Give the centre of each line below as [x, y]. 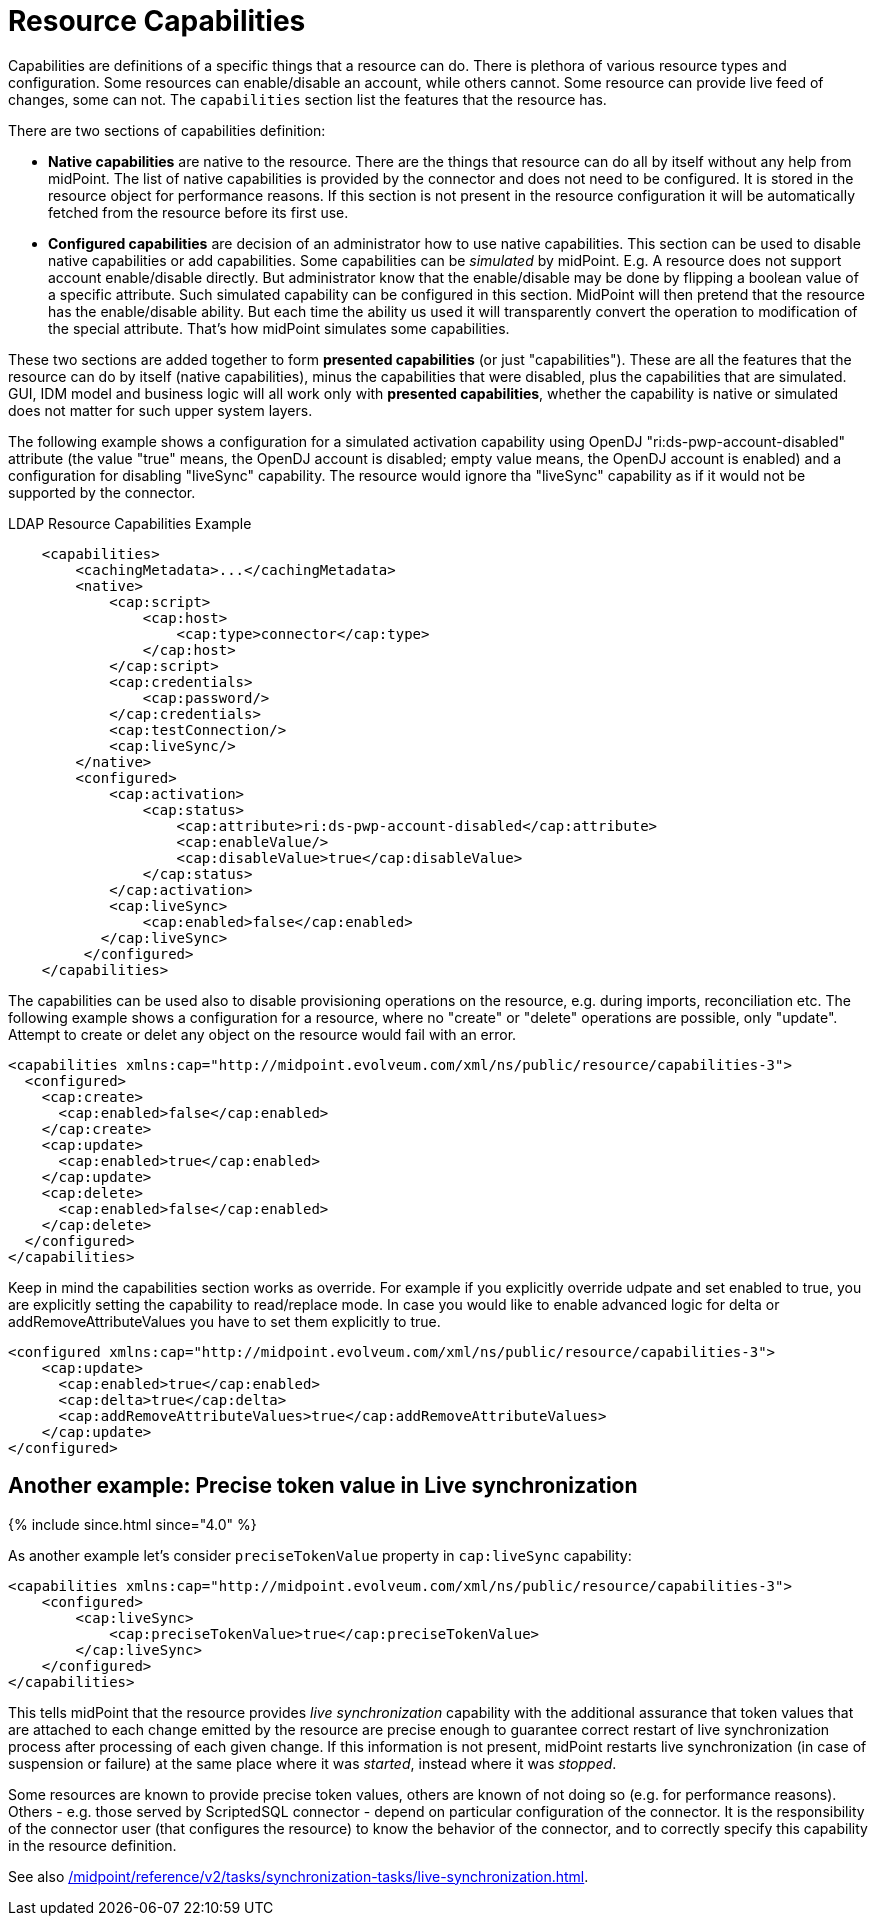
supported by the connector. [102, 492]
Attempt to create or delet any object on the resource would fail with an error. [262, 1034]
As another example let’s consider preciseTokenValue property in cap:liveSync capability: [320, 1555]
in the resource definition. [92, 1845]
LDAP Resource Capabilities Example [130, 523]
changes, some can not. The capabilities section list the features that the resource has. [307, 99]
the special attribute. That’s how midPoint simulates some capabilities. [279, 328]
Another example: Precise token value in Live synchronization [323, 1486]
